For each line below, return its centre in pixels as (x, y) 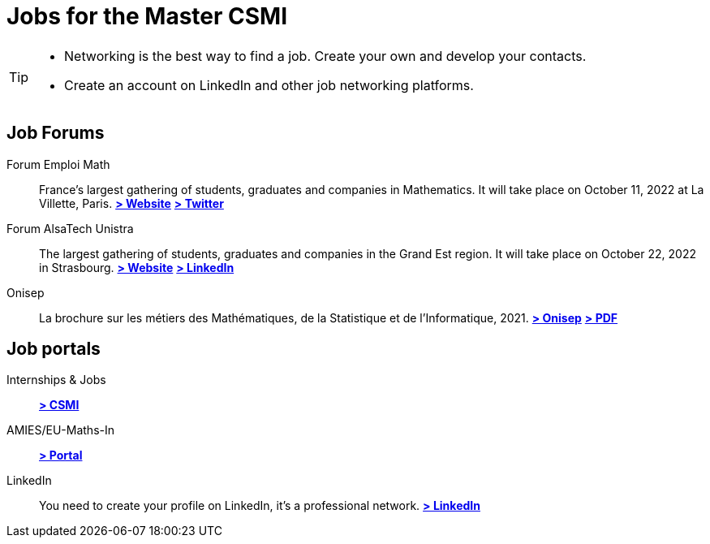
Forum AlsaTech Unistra (70, 228)
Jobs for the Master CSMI (147, 16)
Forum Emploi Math (58, 164)
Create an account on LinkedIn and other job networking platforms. (269, 85)
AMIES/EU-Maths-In (61, 430)
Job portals (54, 349)
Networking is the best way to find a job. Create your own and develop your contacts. (325, 56)
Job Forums (56, 133)
